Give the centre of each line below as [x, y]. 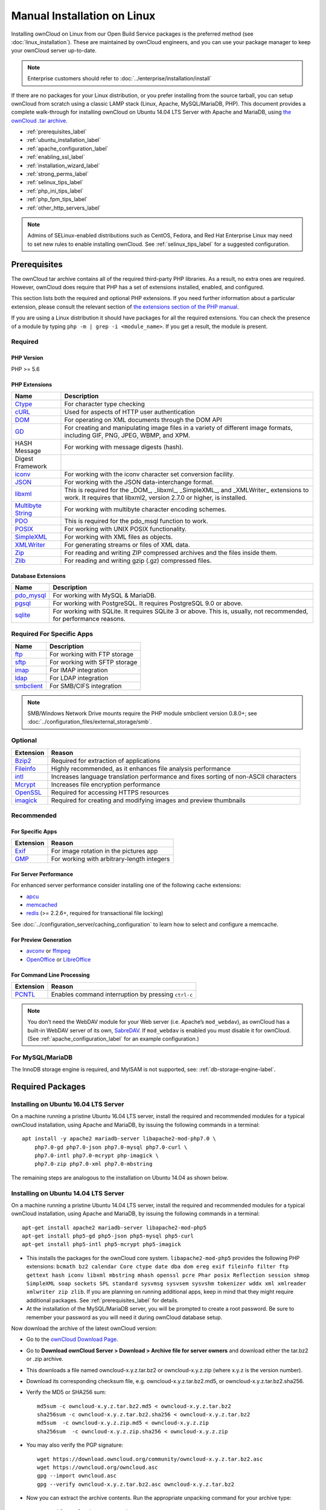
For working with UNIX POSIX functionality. [126, 528]
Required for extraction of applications [106, 760]
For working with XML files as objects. [119, 536]
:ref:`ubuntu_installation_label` [64, 140]
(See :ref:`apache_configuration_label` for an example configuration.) [113, 1039]
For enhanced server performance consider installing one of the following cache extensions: [126, 885]
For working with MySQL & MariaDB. [104, 595]
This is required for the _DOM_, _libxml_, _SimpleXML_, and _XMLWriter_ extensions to [187, 490]
